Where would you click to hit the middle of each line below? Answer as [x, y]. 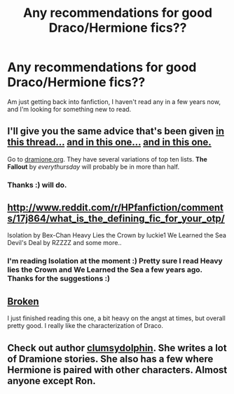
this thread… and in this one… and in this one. [109, 142]
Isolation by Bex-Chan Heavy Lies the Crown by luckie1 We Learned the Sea [117, 235]
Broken [23, 301]
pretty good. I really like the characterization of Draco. [85, 326]
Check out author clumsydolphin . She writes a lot [117, 348]
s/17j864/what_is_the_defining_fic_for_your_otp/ [116, 219]
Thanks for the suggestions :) [59, 279]
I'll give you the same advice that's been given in [116, 131]
